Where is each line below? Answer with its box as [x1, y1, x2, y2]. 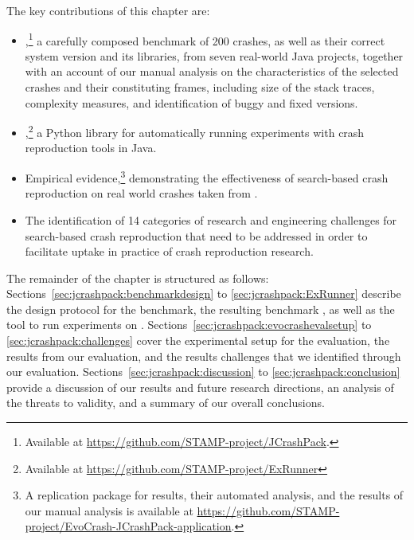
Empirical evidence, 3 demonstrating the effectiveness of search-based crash [25, 167, 389, 186]
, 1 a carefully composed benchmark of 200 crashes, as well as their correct [25, 29, 385, 49]
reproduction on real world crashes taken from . [25, 185, 258, 202]
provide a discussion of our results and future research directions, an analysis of [6, 378, 394, 395]
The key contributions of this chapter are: [6, 2, 210, 18]
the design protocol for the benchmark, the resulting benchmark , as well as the [6, 300, 395, 317]
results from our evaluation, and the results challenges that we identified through [6, 347, 401, 364]
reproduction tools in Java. [25, 139, 157, 156]
